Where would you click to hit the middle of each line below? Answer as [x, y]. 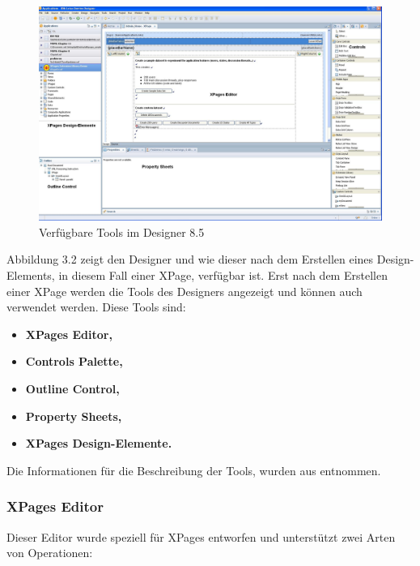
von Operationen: [50, 553]
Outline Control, [72, 388]
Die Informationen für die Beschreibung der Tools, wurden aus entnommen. [194, 470]
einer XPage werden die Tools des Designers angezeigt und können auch [185, 291]
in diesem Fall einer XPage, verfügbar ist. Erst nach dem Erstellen [223, 274]
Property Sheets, [74, 416]
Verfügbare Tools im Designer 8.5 [122, 232]
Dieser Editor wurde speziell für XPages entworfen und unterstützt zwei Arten [201, 536]
